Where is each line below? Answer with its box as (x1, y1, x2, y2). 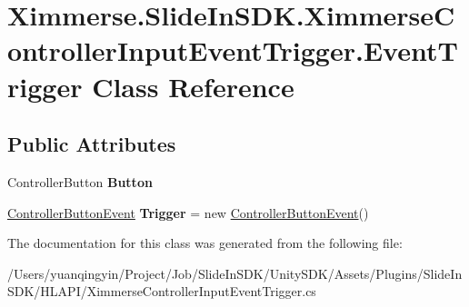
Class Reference (92, 67, 294, 104)
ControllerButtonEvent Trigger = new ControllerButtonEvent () (7, 203, 369, 222)
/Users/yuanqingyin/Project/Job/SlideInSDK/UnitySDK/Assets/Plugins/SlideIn (7, 263, 463, 282)
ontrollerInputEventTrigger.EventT (7, 32, 458, 69)
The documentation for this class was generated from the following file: (7, 233, 403, 253)
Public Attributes (7, 130, 176, 158)
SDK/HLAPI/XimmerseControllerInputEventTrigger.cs (7, 282, 316, 301)
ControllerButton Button (7, 172, 153, 191)
